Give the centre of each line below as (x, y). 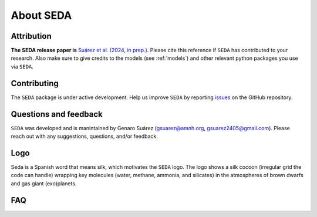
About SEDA (41, 15)
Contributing (35, 83)
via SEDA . (22, 66)
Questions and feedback (57, 114)
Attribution (31, 36)
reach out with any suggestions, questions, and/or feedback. (85, 136)
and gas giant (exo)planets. (44, 183)
